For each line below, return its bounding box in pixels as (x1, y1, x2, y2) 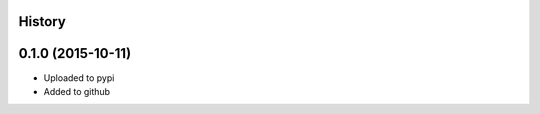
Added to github (43, 85, 110, 97)
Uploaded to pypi (43, 71, 115, 84)
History (18, 13, 67, 30)
